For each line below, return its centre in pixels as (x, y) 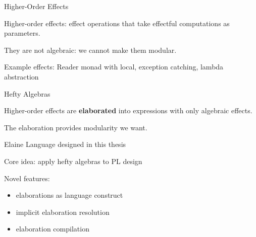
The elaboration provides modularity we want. (76, 127)
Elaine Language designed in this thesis (65, 144)
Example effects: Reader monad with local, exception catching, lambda (114, 67)
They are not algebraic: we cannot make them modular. (90, 50)
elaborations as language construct (69, 195)
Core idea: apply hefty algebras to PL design (73, 161)
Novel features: (27, 178)
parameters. (22, 33)
